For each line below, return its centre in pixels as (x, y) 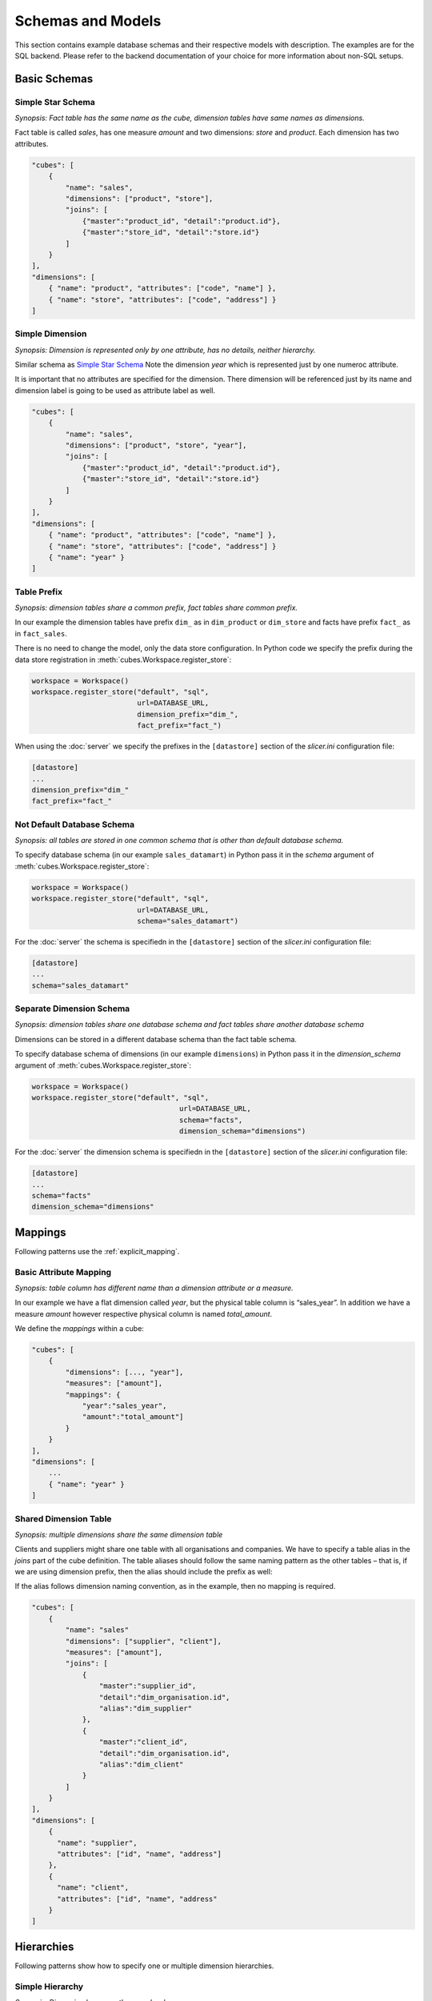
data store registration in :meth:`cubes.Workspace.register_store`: (123, 660)
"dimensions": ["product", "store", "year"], (156, 445)
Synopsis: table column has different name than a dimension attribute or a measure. (154, 1288)
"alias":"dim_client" (141, 1764)
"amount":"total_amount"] (133, 1417)
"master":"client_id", (143, 1742)
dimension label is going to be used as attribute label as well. (115, 390)
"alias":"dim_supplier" (145, 1708)
